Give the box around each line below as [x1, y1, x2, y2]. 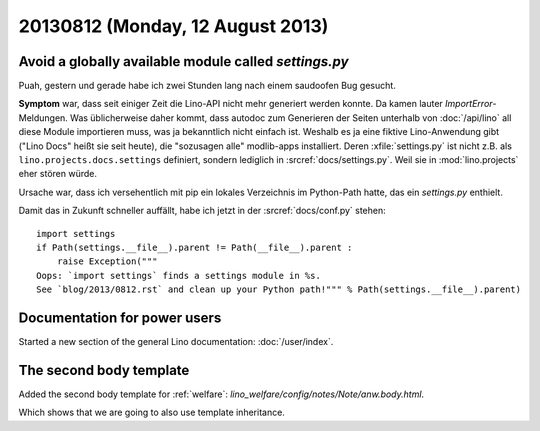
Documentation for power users [18, 309, 222, 326]
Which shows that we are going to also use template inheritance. [18, 406, 285, 419]
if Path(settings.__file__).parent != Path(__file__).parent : [36, 241, 353, 253]
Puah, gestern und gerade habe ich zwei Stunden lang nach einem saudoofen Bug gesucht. [18, 80, 397, 92]
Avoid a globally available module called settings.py [18, 53, 349, 70]
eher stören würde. [18, 168, 97, 180]
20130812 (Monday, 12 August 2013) [18, 15, 329, 37]
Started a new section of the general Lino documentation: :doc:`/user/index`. [18, 336, 334, 348]
